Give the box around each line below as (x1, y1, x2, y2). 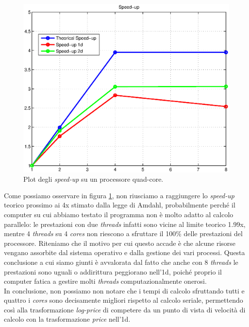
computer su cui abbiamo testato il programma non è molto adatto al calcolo (4, 209, 233, 219)
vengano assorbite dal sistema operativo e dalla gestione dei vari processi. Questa (4, 247, 245, 258)
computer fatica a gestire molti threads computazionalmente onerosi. (4, 276, 207, 286)
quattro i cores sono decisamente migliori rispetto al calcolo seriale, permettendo (4, 295, 243, 305)
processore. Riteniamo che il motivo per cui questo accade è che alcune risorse (4, 238, 236, 248)
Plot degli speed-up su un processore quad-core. (23, 174, 164, 184)
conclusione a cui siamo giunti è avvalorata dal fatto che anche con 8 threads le (4, 257, 238, 267)
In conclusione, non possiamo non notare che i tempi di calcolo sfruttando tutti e (4, 285, 245, 295)
